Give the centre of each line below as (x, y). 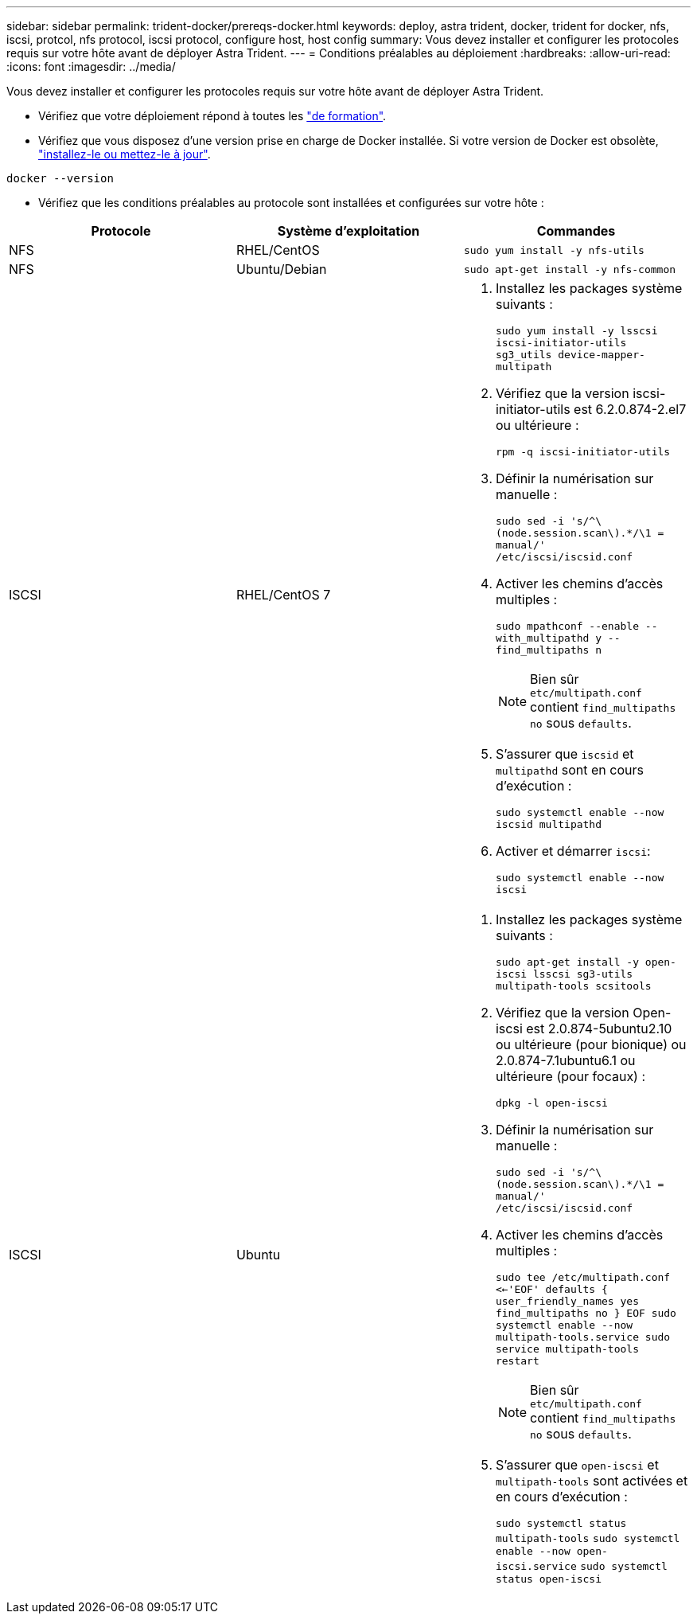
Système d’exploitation (348, 231)
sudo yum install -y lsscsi (576, 331)
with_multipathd (542, 638)
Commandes (576, 231)
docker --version (60, 178)
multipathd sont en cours (569, 770)
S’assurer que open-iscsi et (577, 1465)
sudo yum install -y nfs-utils (554, 250)
